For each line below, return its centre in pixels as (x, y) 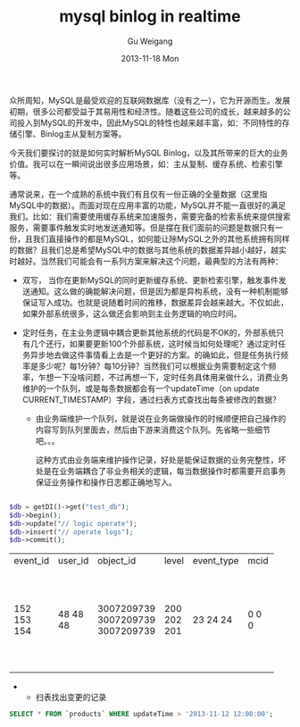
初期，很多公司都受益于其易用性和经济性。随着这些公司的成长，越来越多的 (146, 111)
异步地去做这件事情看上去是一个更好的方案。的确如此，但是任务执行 (155, 355)
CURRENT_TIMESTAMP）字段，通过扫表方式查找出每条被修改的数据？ (151, 399)
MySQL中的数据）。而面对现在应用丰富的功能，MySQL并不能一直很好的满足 (148, 205)
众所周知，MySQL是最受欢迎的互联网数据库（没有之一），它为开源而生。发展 (150, 100)
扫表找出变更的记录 (71, 698)
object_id (117, 561)
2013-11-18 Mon (150, 58)
